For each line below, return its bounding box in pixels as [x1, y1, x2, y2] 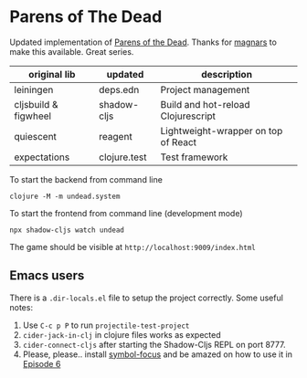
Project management [160, 83, 250, 96]
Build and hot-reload [160, 98, 250, 110]
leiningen [14, 83, 54, 96]
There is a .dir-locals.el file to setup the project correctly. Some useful [9, 292, 283, 303]
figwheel [14, 110, 52, 122]
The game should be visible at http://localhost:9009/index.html [9, 241, 256, 252]
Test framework [160, 151, 228, 163]
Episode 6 [22, 358, 61, 369]
